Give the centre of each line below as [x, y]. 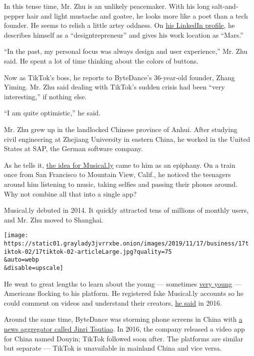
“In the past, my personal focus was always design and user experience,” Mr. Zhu [126, 51]
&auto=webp [21, 260]
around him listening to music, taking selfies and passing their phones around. [121, 184]
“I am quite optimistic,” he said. [52, 113]
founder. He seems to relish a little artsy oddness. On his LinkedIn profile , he [119, 25]
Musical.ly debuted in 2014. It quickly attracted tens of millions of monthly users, [126, 210]
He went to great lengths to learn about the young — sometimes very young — [123, 283]
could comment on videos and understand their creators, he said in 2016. [113, 302]
